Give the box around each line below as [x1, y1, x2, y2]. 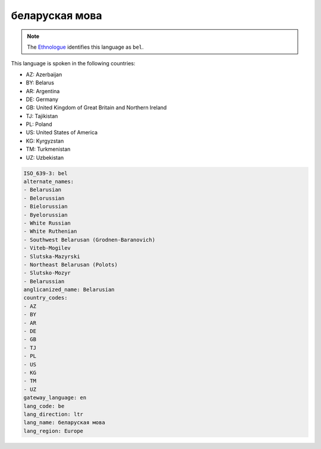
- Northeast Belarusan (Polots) [23, 261, 118, 268]
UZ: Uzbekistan [26, 154, 64, 161]
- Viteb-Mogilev [23, 245, 71, 252]
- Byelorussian [23, 211, 68, 218]
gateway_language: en [23, 394, 87, 401]
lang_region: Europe [23, 428, 83, 434]
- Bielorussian [23, 203, 68, 210]
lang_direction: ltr [23, 410, 83, 418]
